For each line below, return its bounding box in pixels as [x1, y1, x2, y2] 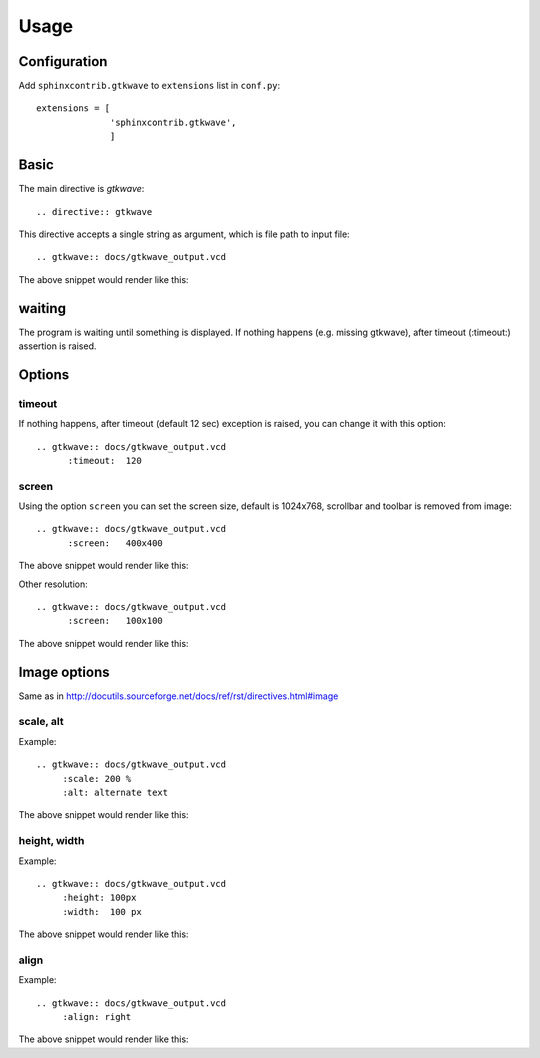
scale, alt [18, 715, 64, 729]
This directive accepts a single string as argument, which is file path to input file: [18, 228, 350, 240]
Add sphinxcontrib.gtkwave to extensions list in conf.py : [18, 80, 281, 92]
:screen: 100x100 [67, 615, 164, 627]
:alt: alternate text [62, 787, 169, 799]
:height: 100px [62, 892, 137, 904]
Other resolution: [18, 578, 89, 590]
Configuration [18, 53, 108, 70]
